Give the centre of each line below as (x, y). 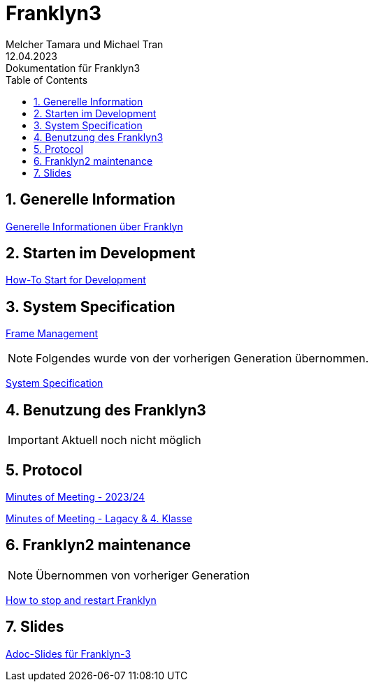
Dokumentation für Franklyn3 (73, 68)
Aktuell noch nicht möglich (131, 440)
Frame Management (52, 334)
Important (33, 440)
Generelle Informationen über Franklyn (94, 226)
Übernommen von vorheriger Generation (143, 575)
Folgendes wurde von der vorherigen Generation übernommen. (202, 359)
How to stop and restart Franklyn (81, 600)
